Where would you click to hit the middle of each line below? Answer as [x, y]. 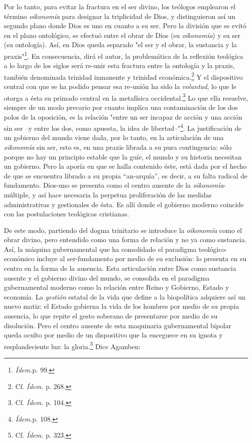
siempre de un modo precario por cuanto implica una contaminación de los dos [121, 107]
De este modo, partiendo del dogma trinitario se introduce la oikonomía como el [123, 230]
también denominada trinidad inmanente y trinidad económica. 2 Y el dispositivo [123, 76]
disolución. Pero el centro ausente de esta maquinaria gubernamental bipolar [118, 325]
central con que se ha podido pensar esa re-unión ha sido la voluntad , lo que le [120, 86]
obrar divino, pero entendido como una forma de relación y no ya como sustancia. [125, 239]
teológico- [213, 249]
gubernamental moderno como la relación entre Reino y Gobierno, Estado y [117, 287]
